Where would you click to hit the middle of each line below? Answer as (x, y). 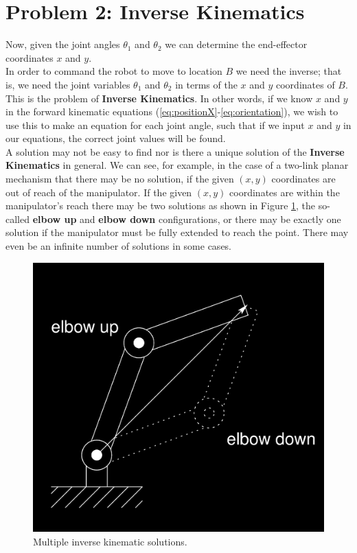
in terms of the (206, 84)
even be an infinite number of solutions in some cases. (119, 246)
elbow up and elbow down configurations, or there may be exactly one (187, 219)
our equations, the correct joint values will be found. (116, 138)
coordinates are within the (285, 192)
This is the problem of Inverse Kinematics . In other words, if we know (159, 98)
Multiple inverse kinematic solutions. (110, 541)
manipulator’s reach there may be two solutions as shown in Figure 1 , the (161, 205)
